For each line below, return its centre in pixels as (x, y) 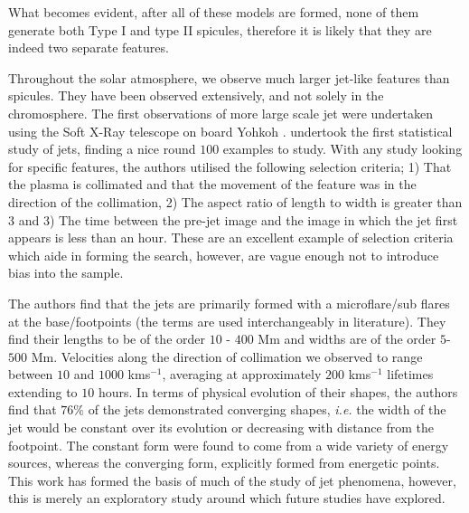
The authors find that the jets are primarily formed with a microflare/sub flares (229, 303)
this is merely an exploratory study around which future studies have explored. (227, 498)
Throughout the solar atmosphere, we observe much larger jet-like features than (229, 77)
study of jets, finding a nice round (102, 149)
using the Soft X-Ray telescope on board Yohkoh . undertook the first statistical (230, 131)
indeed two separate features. (89, 47)
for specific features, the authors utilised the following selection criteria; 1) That (230, 166)
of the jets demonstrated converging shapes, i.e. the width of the (267, 409)
